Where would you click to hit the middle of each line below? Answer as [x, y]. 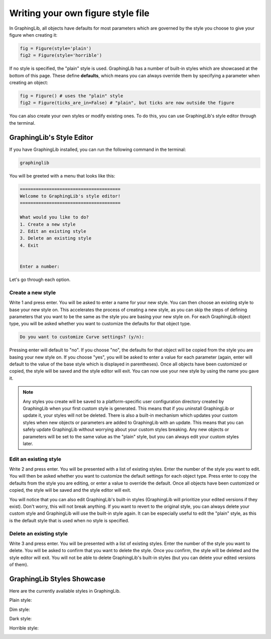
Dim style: [20, 609]
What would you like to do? [54, 217]
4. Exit [29, 245]
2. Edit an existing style [53, 232]
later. [28, 443]
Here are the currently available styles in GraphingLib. [65, 591]
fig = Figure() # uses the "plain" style [72, 96]
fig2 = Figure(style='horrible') [61, 56]
